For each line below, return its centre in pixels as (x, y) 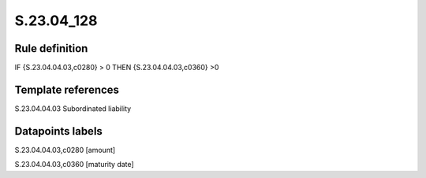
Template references (67, 89)
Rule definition (51, 48)
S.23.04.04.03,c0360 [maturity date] (74, 165)
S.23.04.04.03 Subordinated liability (73, 108)
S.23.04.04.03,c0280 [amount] (65, 150)
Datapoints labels (58, 131)
